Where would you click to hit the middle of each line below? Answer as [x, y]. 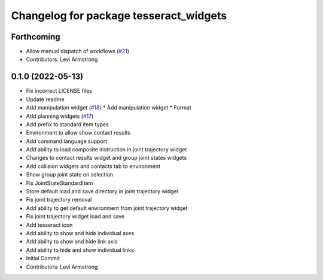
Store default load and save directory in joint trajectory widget [102, 191]
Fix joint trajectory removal [59, 200]
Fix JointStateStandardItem [60, 183]
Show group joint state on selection [70, 175]
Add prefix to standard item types [67, 124]
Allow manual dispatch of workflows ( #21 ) [78, 51]
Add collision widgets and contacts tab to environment [93, 166]
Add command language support [67, 141]
